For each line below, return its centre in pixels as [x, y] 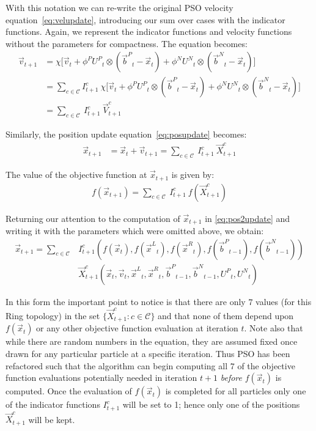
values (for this [284, 301]
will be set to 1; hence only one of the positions [211, 404]
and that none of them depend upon [226, 316]
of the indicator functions [53, 404]
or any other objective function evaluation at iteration [137, 328]
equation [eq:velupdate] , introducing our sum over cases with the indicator [145, 19]
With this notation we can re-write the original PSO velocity [119, 7]
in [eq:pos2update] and [248, 218]
